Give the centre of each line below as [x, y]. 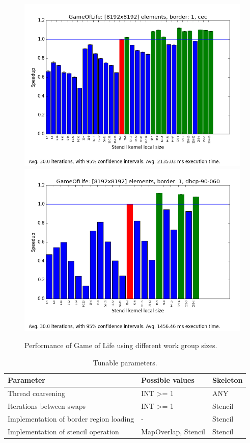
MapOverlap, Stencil [173, 431]
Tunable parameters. [125, 362]
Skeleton [227, 380]
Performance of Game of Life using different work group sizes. [121, 345]
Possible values [168, 380]
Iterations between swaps [47, 406]
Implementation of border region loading [71, 418]
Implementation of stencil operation [63, 431]
